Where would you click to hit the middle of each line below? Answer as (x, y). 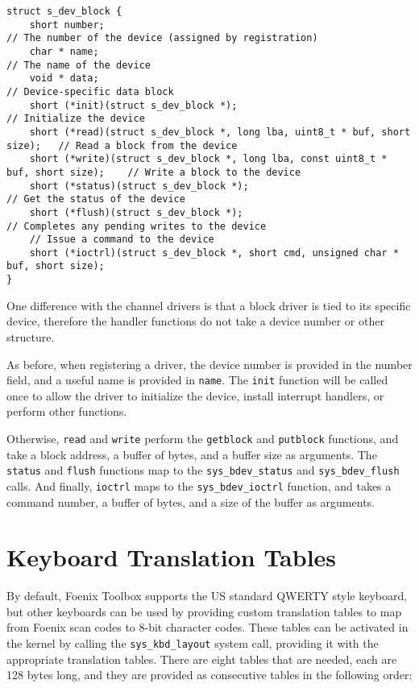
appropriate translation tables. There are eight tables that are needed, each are (202, 659)
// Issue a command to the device (122, 240)
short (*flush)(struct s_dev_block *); (136, 212)
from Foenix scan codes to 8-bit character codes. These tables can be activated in (207, 627)
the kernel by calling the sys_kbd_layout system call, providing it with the (193, 643)
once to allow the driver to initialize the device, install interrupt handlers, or (195, 395)
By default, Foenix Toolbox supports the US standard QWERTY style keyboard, (207, 596)
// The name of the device (79, 65)
